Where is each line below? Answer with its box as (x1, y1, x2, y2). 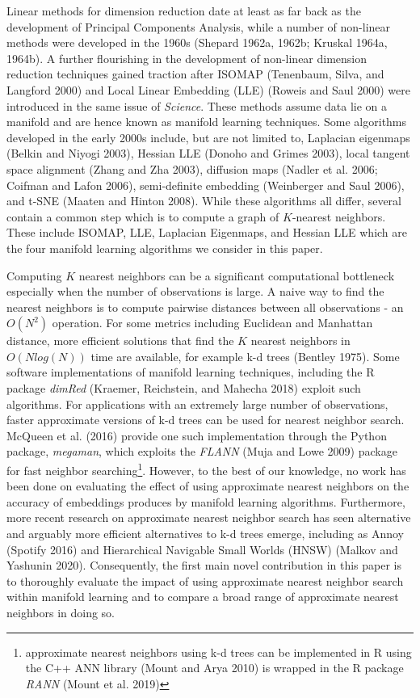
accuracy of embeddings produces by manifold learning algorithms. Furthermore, (6, 493, 405, 510)
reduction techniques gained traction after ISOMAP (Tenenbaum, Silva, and (6, 65, 384, 82)
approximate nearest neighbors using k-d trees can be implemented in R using (25, 643, 412, 660)
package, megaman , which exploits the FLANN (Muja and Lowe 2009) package (6, 443, 397, 460)
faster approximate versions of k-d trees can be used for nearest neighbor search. (6, 411, 405, 428)
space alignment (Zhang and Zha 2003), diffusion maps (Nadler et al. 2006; (6, 160, 378, 177)
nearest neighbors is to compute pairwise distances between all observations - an (6, 298, 404, 315)
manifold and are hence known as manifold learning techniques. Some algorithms (6, 113, 407, 130)
